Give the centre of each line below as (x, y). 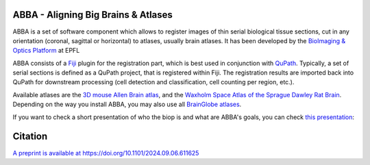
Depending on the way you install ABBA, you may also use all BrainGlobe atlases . (127, 104)
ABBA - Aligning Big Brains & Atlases (92, 15)
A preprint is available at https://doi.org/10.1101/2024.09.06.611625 (106, 153)
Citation (30, 137)
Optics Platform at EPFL (46, 51)
